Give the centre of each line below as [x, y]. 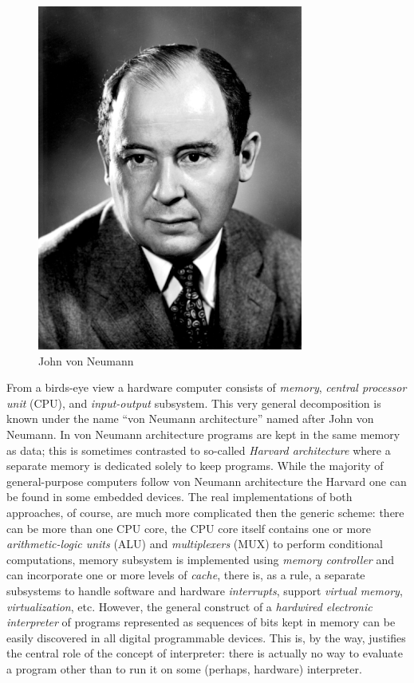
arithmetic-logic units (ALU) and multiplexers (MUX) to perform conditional [195, 544]
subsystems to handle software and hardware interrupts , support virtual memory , [205, 590]
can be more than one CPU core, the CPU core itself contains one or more [189, 528]
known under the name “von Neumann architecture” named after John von [190, 418]
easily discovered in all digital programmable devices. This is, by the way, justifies [206, 637]
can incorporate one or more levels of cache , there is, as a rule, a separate [186, 575]
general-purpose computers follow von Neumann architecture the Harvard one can [207, 481]
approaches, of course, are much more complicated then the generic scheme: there [205, 512]
